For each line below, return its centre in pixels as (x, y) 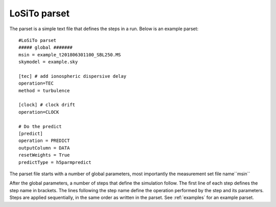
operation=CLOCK (39, 112)
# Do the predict (40, 126)
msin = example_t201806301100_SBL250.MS (70, 55)
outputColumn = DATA (44, 148)
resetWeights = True (44, 155)
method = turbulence (44, 90)
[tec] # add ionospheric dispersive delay (73, 76)
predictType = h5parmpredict (55, 162)
